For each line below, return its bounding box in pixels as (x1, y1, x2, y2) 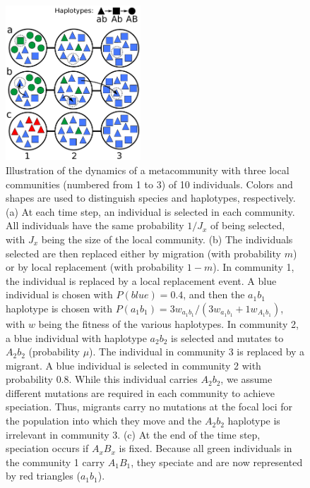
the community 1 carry (6, 454, 105, 469)
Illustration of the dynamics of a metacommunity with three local (6, 162, 290, 177)
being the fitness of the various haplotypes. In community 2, (38, 316, 299, 331)
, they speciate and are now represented (131, 454, 303, 469)
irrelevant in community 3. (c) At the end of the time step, (6, 427, 261, 441)
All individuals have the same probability (6, 218, 184, 233)
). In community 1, (213, 260, 294, 274)
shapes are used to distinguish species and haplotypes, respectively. (6, 190, 296, 205)
